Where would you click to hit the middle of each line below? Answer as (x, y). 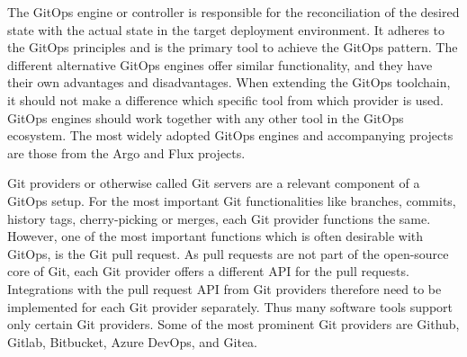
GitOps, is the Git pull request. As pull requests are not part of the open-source (228, 253)
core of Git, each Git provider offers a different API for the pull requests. (208, 271)
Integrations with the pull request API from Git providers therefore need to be (225, 288)
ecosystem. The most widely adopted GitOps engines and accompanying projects (230, 135)
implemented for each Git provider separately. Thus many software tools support (230, 306)
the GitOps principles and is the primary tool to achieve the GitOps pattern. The (233, 47)
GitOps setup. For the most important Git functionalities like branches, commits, (232, 200)
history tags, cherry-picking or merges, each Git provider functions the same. (219, 218)
